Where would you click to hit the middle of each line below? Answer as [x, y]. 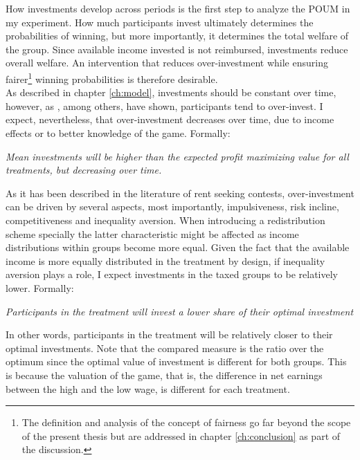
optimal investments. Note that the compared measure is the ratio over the [165, 348]
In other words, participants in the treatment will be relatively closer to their [169, 334]
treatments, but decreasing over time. [84, 170]
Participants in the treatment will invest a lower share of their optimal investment [180, 311]
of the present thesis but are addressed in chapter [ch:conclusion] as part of [181, 435]
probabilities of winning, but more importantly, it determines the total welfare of [177, 36]
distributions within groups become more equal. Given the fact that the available [178, 247]
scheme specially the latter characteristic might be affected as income [152, 233]
